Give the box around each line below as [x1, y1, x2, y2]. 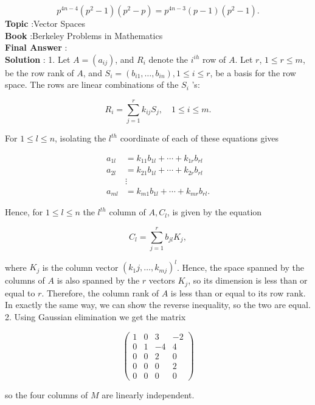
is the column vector [42, 260, 119, 273]
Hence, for [5, 206, 43, 218]
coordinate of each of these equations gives [120, 132, 279, 145]
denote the [148, 52, 189, 65]
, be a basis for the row [210, 66, 296, 79]
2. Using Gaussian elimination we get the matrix [5, 310, 186, 323]
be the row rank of [5, 66, 74, 79]
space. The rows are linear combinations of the [5, 78, 179, 91]
